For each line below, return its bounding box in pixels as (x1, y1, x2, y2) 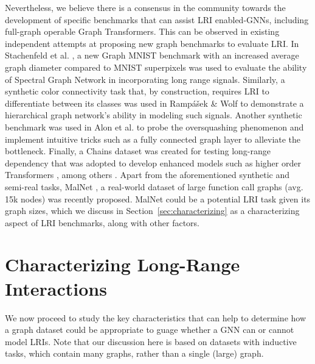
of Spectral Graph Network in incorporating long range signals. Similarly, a (5, 73, 285, 85)
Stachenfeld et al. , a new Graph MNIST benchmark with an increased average (5, 49, 299, 62)
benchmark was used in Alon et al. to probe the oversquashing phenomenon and (5, 120, 304, 133)
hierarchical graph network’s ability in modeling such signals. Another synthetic (5, 109, 302, 121)
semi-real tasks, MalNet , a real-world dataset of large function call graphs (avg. (5, 180, 303, 193)
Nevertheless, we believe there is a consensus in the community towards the (5, 1, 286, 13)
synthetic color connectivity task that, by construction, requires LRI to (5, 85, 269, 98)
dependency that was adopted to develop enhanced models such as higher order (5, 156, 301, 169)
